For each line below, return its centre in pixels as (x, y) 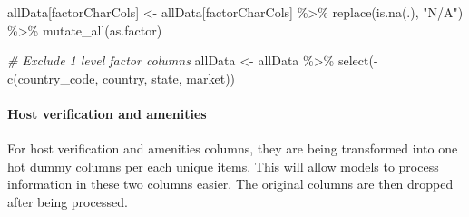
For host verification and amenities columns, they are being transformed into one (233, 148)
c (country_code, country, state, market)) (122, 78)
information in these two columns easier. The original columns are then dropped (230, 184)
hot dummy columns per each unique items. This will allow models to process (223, 166)
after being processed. (68, 201)
